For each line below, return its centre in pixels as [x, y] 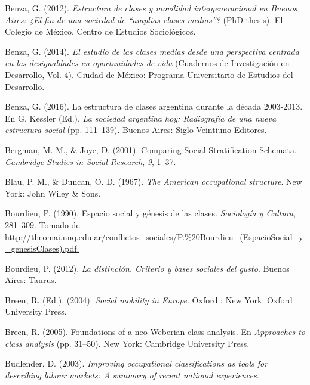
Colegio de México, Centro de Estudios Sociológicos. [100, 31]
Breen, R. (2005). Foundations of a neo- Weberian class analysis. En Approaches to [155, 332]
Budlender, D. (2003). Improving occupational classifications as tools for [136, 363]
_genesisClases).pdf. [42, 248]
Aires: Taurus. [31, 280]
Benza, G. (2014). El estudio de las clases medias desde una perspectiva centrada [152, 51]
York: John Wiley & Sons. [53, 193]
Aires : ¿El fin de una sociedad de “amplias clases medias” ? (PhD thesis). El [144, 19]
